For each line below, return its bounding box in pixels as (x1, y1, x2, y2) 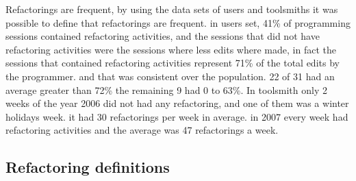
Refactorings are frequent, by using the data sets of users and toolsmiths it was (5, 2, 338, 16)
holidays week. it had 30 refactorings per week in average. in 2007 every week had (5, 109, 348, 123)
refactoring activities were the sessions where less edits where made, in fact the (5, 42, 336, 56)
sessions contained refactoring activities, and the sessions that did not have (5, 29, 320, 43)
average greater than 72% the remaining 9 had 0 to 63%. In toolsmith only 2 (5, 82, 327, 97)
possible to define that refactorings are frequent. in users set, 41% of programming (5, 15, 351, 29)
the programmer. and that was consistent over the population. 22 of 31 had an (5, 69, 335, 83)
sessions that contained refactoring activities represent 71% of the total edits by (5, 56, 340, 70)
